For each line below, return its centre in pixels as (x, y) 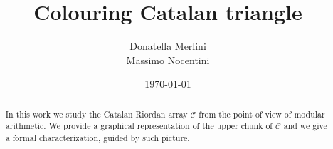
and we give (305, 126)
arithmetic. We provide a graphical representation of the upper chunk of (139, 126)
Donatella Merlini (168, 46)
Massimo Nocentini (168, 60)
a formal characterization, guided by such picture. (97, 138)
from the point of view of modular (262, 114)
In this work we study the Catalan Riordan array (96, 114)
